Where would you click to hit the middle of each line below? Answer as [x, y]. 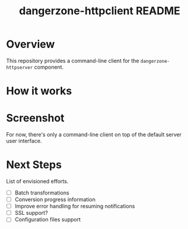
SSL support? [31, 213]
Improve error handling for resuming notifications [75, 206]
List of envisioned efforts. [37, 181]
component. [49, 67]
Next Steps [34, 165]
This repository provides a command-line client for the [73, 61]
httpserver [20, 67]
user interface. [24, 141]
